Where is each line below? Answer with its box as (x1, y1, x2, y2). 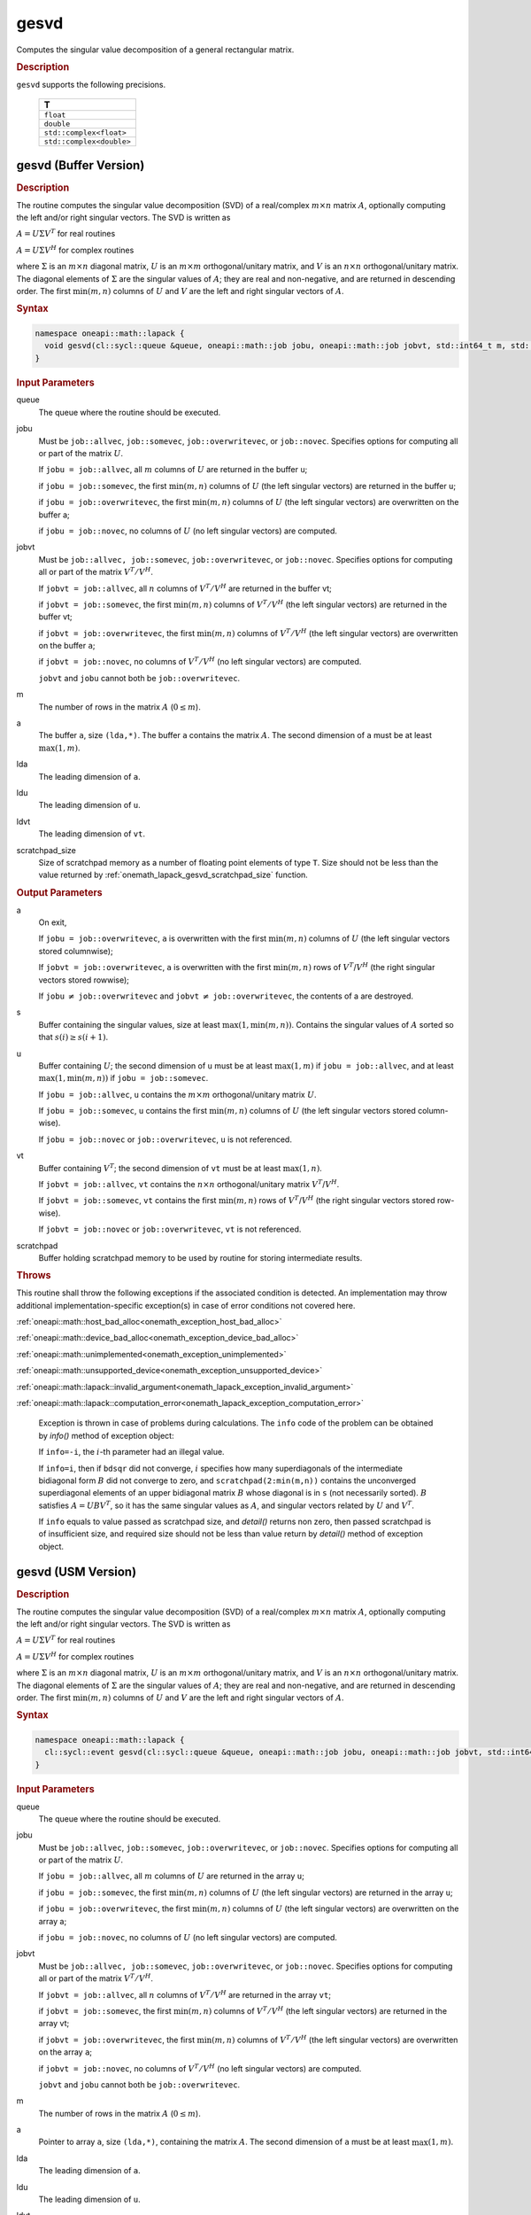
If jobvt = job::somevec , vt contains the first (38, 1195, 217, 1206)
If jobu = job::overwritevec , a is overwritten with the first (38, 933, 267, 944)
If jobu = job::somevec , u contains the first (38, 1106, 208, 1116)
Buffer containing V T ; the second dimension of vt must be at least (38, 1162, 281, 1173)
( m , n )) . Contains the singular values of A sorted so (265, 1019, 455, 1030)
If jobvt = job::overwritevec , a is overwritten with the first (38, 962, 272, 973)
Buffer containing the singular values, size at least (38, 1019, 220, 1030)
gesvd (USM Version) (16, 1564, 137, 1579)
